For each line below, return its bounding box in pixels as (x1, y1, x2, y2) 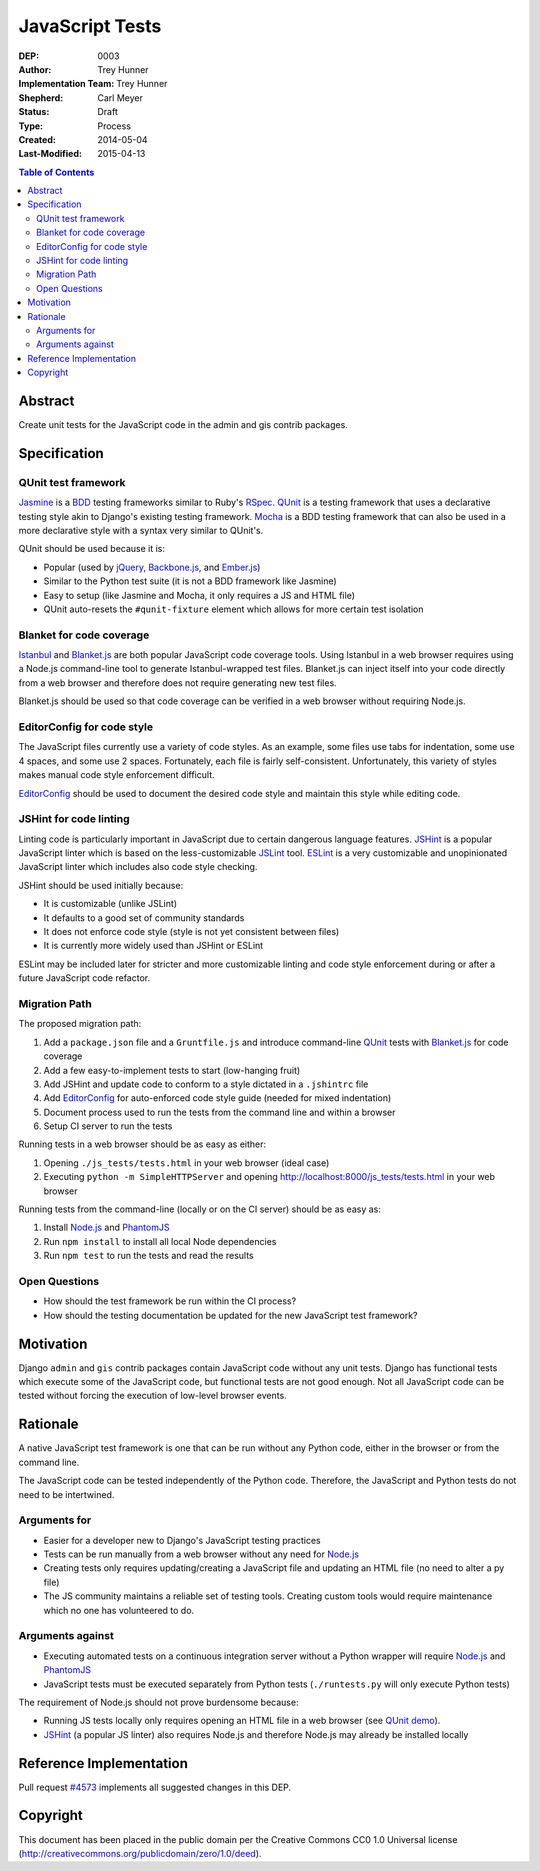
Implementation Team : (18, 78, 115, 90)
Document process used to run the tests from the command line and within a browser (43, 1106, 396, 1118)
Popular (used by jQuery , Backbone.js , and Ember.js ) (43, 561, 261, 573)
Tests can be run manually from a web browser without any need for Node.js (43, 1548, 360, 1560)
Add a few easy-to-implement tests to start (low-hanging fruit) (43, 1064, 301, 1076)
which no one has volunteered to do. (43, 1604, 195, 1616)
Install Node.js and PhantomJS (43, 1221, 170, 1234)
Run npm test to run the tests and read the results (43, 1250, 254, 1262)
